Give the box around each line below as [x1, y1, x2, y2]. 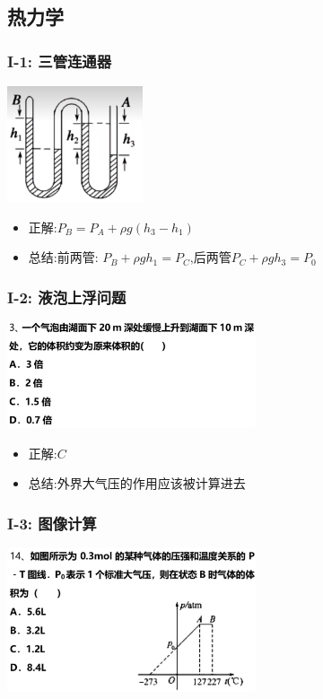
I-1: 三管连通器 [7, 49, 112, 72]
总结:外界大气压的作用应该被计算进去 [28, 474, 246, 493]
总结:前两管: [28, 248, 99, 266]
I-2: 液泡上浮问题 [7, 285, 127, 308]
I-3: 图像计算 [7, 511, 97, 534]
